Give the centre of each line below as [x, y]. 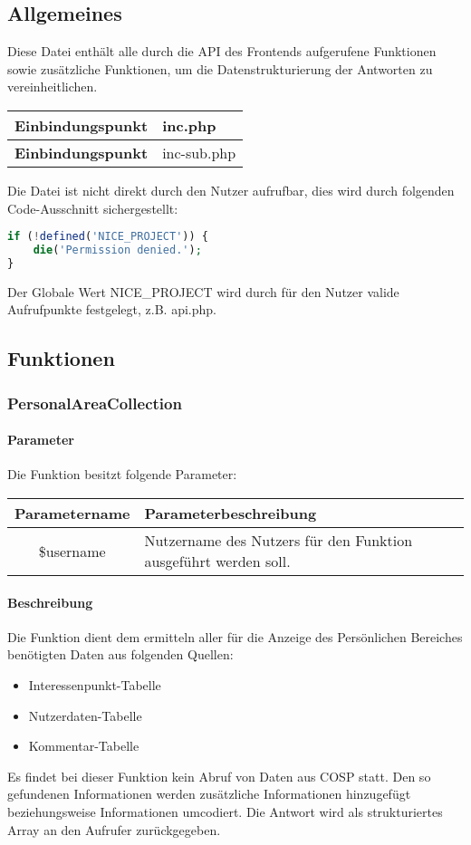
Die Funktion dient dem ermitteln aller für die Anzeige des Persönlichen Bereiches [235, 636]
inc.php [189, 125]
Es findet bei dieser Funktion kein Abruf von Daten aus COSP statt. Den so [219, 776]
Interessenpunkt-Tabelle [95, 684]
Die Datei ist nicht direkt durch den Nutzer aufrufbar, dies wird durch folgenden [231, 190]
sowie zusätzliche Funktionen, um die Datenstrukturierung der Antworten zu [220, 68]
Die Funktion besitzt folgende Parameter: [122, 474]
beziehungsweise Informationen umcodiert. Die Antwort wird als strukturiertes [225, 811]
